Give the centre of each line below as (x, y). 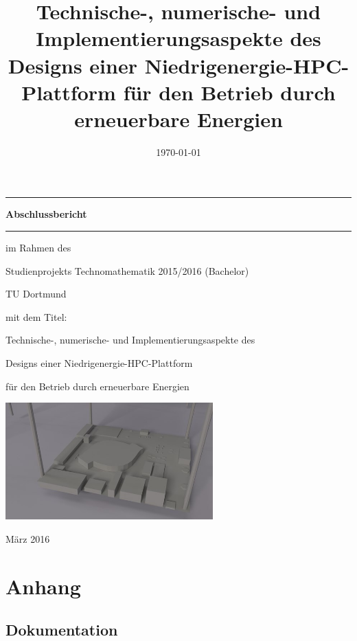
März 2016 (28, 538)
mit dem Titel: (36, 316)
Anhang (43, 586)
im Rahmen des (38, 248)
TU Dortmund (36, 294)
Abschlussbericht (46, 214)
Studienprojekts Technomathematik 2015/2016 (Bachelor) (127, 270)
